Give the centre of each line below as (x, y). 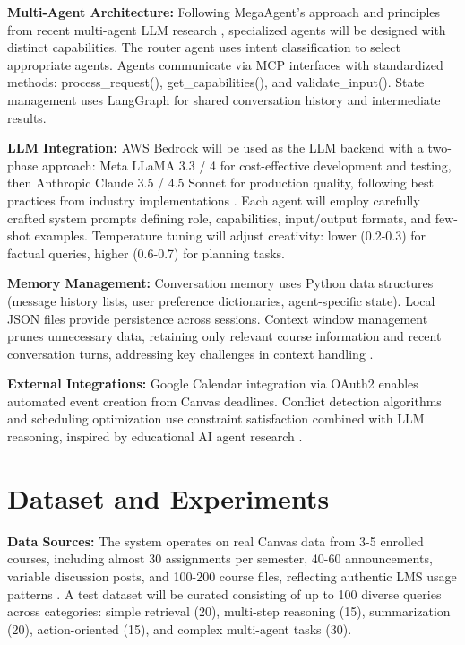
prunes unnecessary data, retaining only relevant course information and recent (224, 336)
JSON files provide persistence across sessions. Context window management (218, 318)
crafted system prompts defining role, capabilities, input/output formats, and (220, 218)
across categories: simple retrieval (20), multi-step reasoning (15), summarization (229, 611)
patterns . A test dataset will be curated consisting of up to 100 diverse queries (224, 593)
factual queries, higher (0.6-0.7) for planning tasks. (146, 253)
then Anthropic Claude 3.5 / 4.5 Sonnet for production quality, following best (220, 183)
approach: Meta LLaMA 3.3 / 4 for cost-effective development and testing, (246, 165)
